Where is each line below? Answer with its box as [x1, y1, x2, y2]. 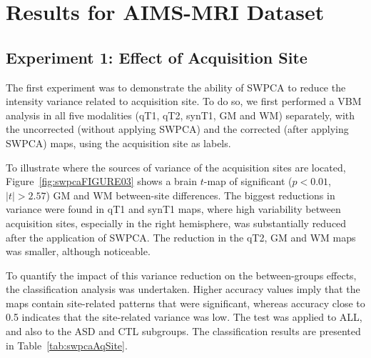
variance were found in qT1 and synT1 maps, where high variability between [6, 202, 341, 217]
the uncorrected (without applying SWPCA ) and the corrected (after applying [6, 121, 349, 136]
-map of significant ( [203, 174, 293, 189]
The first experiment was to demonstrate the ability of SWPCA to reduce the [6, 79, 346, 94]
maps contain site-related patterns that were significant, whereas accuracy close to [6, 295, 365, 310]
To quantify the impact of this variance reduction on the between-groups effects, [6, 267, 357, 282]
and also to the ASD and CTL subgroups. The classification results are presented [6, 324, 361, 339]
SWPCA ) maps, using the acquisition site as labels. [6, 135, 231, 150]
